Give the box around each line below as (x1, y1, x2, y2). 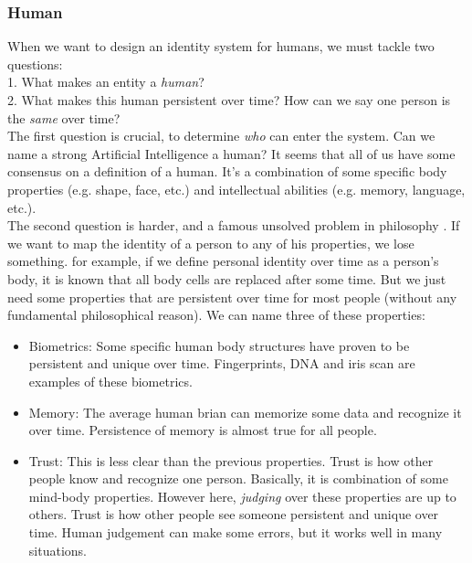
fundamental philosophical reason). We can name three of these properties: (7, 305, 425, 324)
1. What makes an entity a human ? (7, 72, 205, 91)
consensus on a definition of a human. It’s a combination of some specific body (7, 162, 447, 181)
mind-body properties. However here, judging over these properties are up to (28, 486, 456, 505)
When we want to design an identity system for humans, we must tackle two (7, 37, 435, 56)
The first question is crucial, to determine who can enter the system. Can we (7, 126, 435, 145)
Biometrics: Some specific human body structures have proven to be (28, 335, 410, 355)
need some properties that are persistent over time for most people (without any (7, 287, 457, 306)
